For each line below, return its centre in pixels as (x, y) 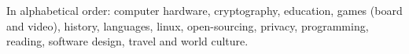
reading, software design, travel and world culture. (127, 41)
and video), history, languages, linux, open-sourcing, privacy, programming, (188, 25)
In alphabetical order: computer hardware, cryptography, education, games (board (204, 10)
